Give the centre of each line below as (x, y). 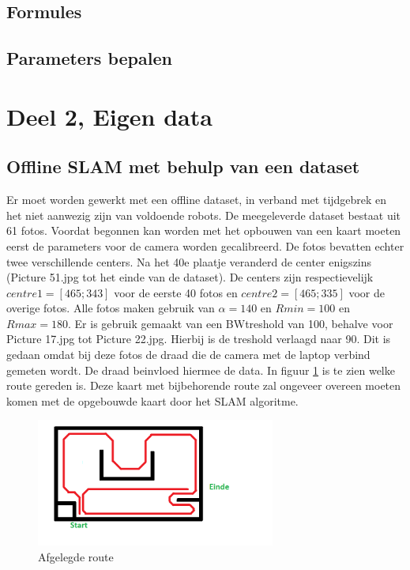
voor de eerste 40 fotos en (176, 292)
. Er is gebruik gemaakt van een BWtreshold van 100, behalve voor (231, 323)
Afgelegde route (76, 556)
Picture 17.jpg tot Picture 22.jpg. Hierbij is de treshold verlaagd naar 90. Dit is (199, 339)
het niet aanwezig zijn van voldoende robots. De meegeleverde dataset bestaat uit (204, 215)
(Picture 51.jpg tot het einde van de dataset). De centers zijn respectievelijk (190, 277)
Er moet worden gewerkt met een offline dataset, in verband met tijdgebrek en (197, 200)
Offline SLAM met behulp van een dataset (183, 166)
